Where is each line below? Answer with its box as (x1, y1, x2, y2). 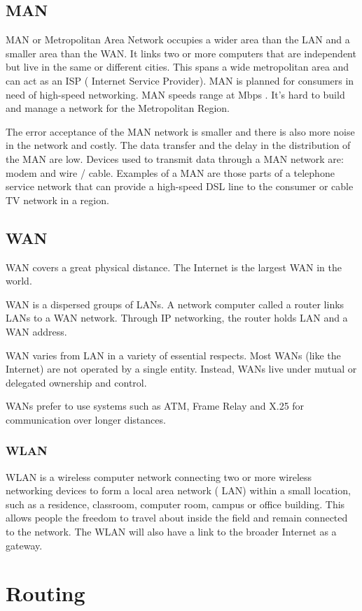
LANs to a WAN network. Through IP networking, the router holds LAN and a (6, 310, 348, 325)
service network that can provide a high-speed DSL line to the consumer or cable (6, 179, 354, 194)
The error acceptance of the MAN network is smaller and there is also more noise (6, 124, 355, 138)
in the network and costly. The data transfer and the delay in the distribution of (6, 138, 351, 152)
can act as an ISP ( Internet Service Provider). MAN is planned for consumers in (6, 73, 354, 87)
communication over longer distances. (6, 412, 166, 426)
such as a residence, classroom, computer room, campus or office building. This (6, 496, 345, 511)
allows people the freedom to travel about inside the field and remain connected (6, 510, 348, 525)
